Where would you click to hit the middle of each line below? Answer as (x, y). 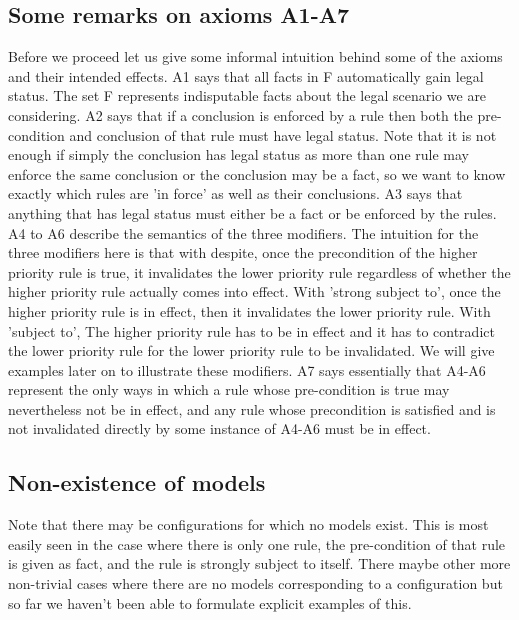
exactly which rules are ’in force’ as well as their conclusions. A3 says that (235, 193)
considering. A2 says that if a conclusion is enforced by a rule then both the (240, 114)
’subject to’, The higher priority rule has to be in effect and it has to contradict (251, 330)
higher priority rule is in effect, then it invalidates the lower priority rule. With (249, 310)
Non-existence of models (137, 482)
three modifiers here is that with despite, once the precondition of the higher (243, 252)
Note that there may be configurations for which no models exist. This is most (248, 524)
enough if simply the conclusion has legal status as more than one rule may (238, 154)
